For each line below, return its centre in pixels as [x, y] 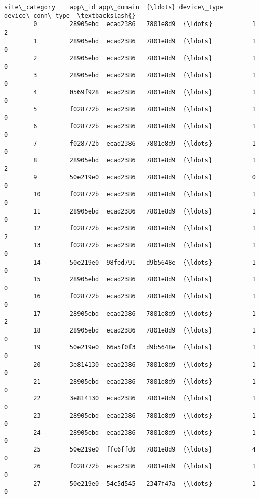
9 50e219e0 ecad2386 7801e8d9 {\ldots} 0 [145, 177]
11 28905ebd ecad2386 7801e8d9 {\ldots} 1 [145, 211]
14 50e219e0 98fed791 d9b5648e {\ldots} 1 [145, 262]
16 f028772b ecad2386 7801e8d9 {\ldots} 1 [145, 297]
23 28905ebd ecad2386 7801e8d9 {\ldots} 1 [145, 416]
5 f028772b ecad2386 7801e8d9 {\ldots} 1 [145, 109]
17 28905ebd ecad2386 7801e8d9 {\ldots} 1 [145, 313]
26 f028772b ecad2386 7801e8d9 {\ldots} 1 [145, 467]
